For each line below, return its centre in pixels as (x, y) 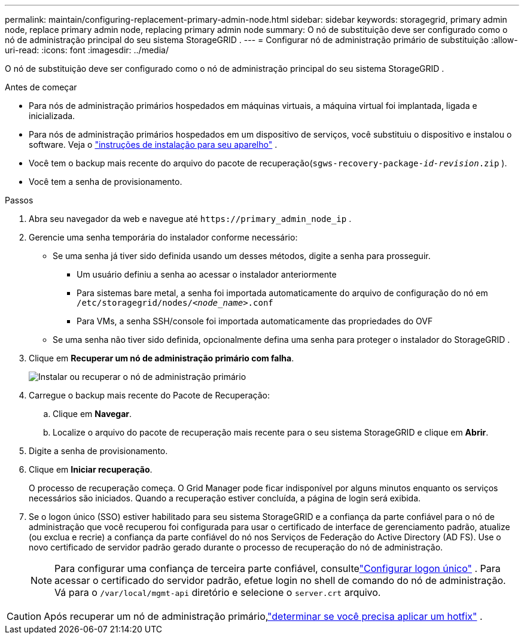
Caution (24, 616)
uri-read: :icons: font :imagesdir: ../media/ (87, 50)
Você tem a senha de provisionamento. (106, 182)
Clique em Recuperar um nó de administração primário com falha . (162, 358)
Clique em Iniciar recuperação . (91, 469)
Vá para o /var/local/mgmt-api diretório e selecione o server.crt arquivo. (218, 592)
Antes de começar (41, 87)
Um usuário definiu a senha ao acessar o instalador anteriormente (207, 274)
